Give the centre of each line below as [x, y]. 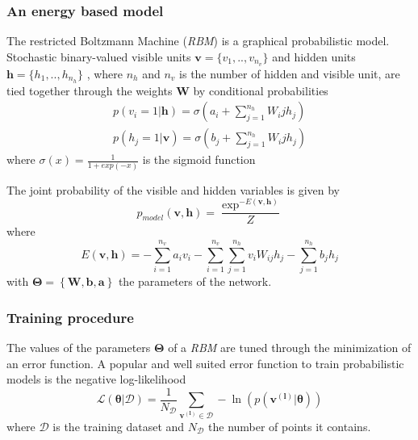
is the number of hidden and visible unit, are [290, 73]
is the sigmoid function [199, 159]
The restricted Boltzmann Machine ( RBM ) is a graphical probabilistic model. [198, 41]
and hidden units [314, 56]
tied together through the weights [90, 90]
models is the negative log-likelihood [96, 379]
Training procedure [70, 317]
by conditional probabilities [261, 90]
